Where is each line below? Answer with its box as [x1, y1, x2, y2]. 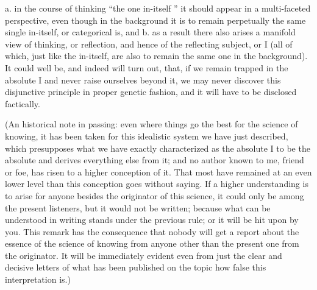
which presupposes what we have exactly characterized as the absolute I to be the [5, 141, 310, 154]
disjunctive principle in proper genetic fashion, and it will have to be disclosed [5, 85, 297, 98]
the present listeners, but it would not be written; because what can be [5, 201, 271, 214]
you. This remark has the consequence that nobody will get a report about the [5, 225, 299, 238]
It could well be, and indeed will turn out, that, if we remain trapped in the [5, 61, 288, 74]
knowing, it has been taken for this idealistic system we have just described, [5, 129, 288, 142]
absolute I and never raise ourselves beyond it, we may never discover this [5, 73, 281, 86]
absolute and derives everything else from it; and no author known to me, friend [5, 154, 304, 166]
